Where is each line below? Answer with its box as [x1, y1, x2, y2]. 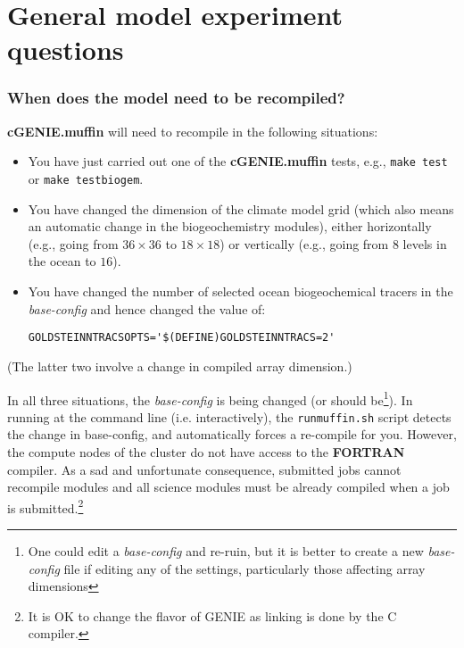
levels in [402, 234, 447, 253]
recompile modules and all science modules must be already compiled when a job [7, 478, 450, 496]
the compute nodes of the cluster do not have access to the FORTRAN [7, 443, 405, 461]
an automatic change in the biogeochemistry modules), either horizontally [28, 217, 432, 236]
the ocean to [28, 252, 96, 270]
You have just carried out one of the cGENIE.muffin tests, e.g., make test [28, 152, 448, 170]
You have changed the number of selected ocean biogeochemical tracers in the [28, 282, 453, 301]
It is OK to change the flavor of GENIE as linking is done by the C [28, 606, 397, 625]
